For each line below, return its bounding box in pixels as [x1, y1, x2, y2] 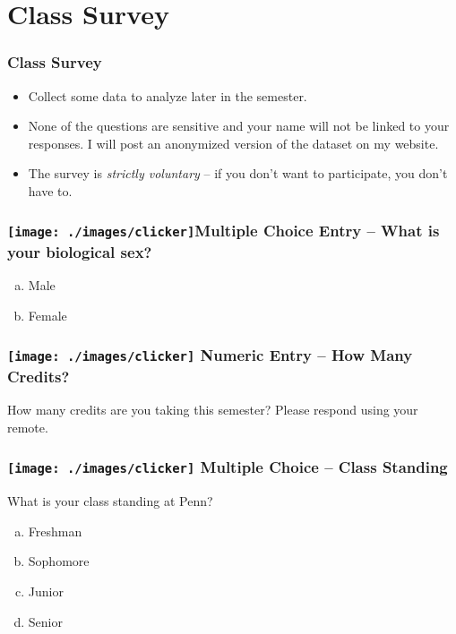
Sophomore [28, 552, 90, 570]
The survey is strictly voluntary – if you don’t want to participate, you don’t [28, 164, 448, 183]
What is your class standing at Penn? [7, 492, 213, 510]
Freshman [28, 521, 82, 540]
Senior [28, 612, 63, 630]
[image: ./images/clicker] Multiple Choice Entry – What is [7, 219, 440, 242]
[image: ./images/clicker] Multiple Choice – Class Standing [7, 456, 448, 478]
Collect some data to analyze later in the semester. [28, 86, 307, 105]
